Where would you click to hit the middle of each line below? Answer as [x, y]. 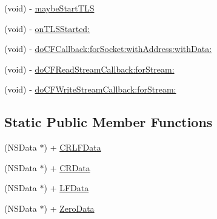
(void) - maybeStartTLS [49, 8]
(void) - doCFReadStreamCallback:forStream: [89, 69]
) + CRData [67, 167]
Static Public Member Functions [109, 122]
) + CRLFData [72, 147]
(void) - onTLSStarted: [47, 28]
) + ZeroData [69, 208]
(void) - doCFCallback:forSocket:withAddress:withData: [108, 49]
